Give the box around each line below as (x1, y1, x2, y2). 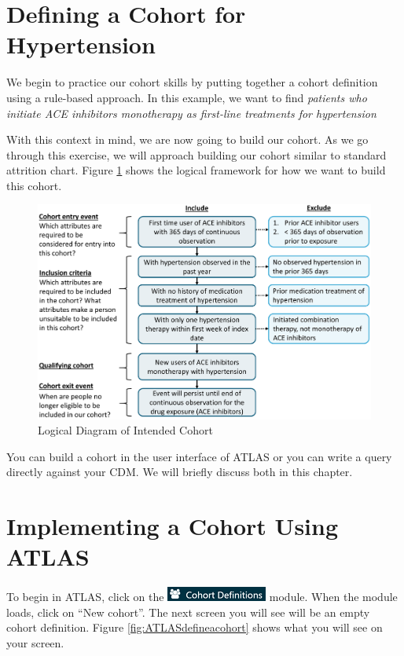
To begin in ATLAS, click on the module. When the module (6, 588, 398, 605)
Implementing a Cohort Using (6, 510, 339, 542)
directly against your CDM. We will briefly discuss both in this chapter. (6, 464, 353, 480)
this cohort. (6, 177, 62, 193)
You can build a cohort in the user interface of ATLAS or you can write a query (6, 448, 392, 464)
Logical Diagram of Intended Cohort (38, 422, 213, 438)
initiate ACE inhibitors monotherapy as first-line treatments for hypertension (6, 104, 376, 121)
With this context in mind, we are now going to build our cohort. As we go (6, 131, 369, 148)
